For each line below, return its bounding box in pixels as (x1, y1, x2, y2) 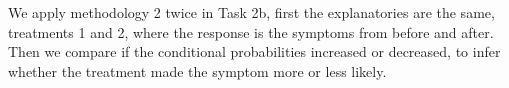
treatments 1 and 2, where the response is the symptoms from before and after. (8, 21, 494, 42)
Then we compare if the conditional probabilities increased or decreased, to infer (8, 41, 501, 62)
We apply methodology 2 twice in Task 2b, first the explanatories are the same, (8, 2, 495, 22)
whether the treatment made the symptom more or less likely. (8, 60, 387, 81)
